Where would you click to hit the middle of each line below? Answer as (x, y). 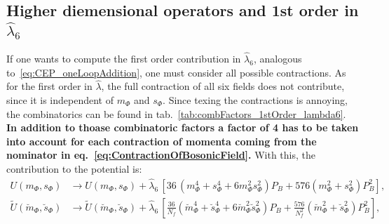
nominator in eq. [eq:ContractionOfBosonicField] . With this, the (161, 155)
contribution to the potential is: (74, 168)
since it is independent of (60, 99)
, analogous (278, 58)
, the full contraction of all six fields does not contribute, (223, 86)
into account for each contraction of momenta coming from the (162, 141)
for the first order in (49, 86)
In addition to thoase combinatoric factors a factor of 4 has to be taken (183, 127)
